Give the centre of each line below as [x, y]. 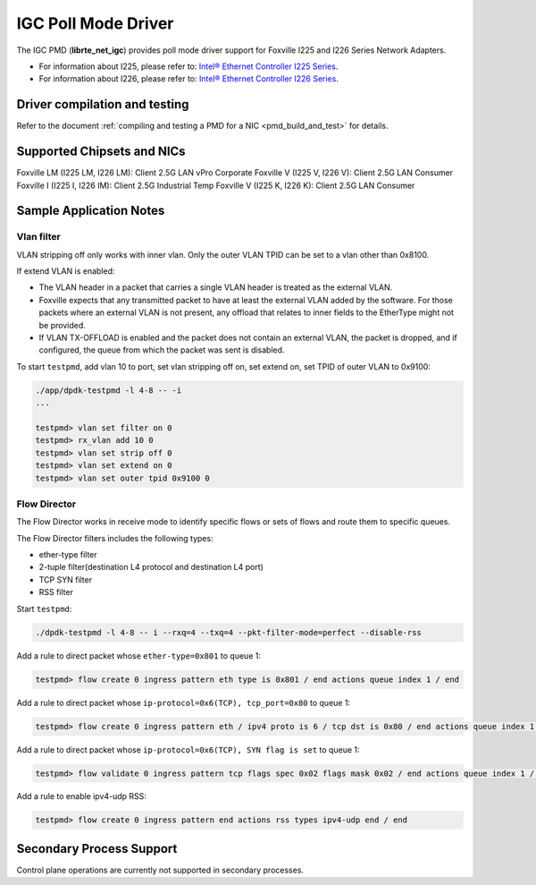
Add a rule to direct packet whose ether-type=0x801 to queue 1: [138, 655]
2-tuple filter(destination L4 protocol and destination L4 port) [151, 567]
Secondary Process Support [97, 849]
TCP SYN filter [66, 579]
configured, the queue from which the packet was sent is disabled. [162, 350]
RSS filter [56, 592]
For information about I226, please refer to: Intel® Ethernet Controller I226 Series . [188, 79]
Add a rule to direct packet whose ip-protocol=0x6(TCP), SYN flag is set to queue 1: [188, 749]
